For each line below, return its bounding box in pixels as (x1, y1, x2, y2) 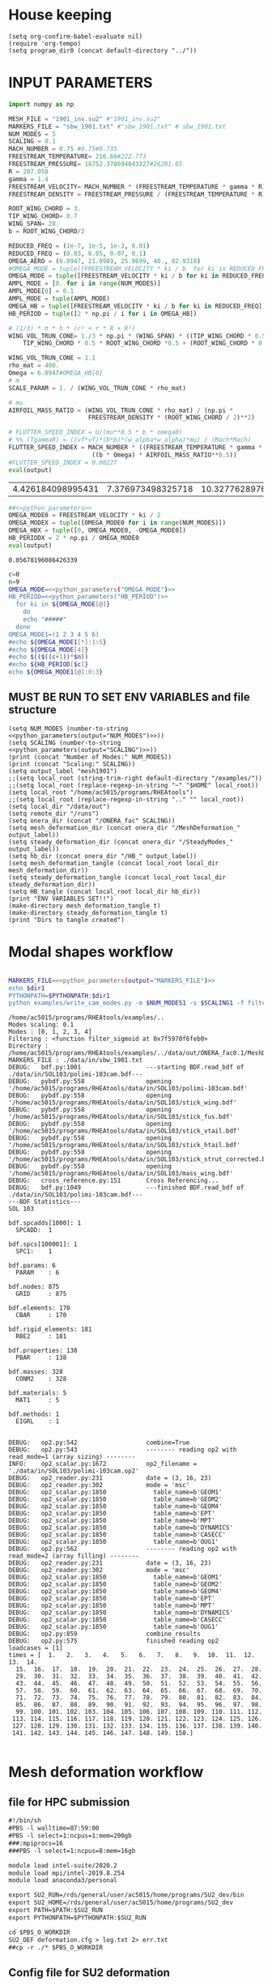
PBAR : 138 (15, 1354, 67, 1362)
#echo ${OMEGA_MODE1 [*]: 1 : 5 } (8, 638, 107, 646)
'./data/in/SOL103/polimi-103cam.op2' (8, 1467, 139, 1475)
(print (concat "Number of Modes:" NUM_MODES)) (8, 753, 172, 761)
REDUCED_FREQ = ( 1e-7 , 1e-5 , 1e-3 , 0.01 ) (8, 241, 151, 250)
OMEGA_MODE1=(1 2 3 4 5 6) (8, 630, 100, 639)
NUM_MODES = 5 (8, 130, 57, 138)
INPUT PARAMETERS (8, 74, 153, 92)
